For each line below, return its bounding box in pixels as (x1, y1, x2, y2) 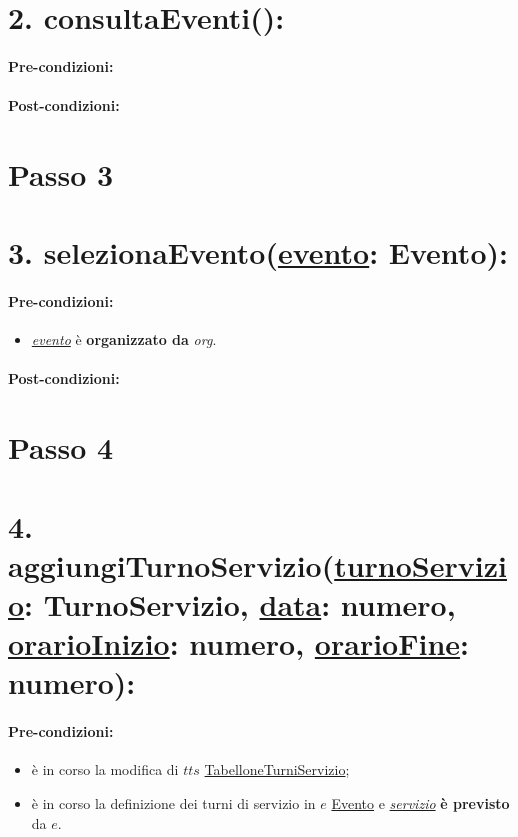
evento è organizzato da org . (31, 329, 217, 350)
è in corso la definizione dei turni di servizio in (31, 792, 316, 813)
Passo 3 (8, 153, 114, 194)
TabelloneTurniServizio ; (204, 759, 350, 780)
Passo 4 (8, 427, 114, 468)
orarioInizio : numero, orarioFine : (8, 623, 469, 664)
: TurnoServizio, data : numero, (24, 584, 456, 625)
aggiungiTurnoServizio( (8, 544, 335, 585)
